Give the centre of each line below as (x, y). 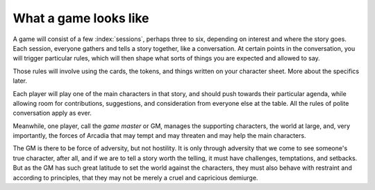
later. (20, 81)
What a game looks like (81, 18)
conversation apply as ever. (52, 113)
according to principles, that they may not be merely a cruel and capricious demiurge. (135, 177)
